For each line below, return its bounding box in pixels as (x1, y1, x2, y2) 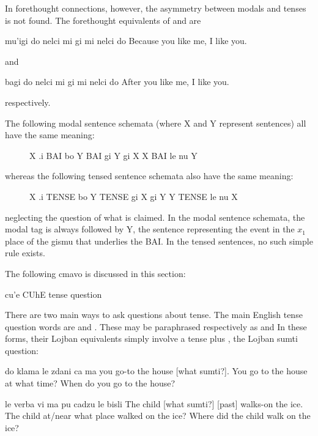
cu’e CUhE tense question (5, 287, 102, 300)
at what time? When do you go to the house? (5, 377, 176, 390)
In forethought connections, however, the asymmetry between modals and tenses (5, 2, 306, 14)
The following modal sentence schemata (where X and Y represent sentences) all (5, 116, 306, 129)
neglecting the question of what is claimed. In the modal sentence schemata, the (5, 210, 305, 223)
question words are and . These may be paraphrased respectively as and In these (5, 320, 307, 333)
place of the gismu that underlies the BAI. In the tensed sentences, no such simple (5, 234, 313, 247)
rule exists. (5, 246, 45, 259)
